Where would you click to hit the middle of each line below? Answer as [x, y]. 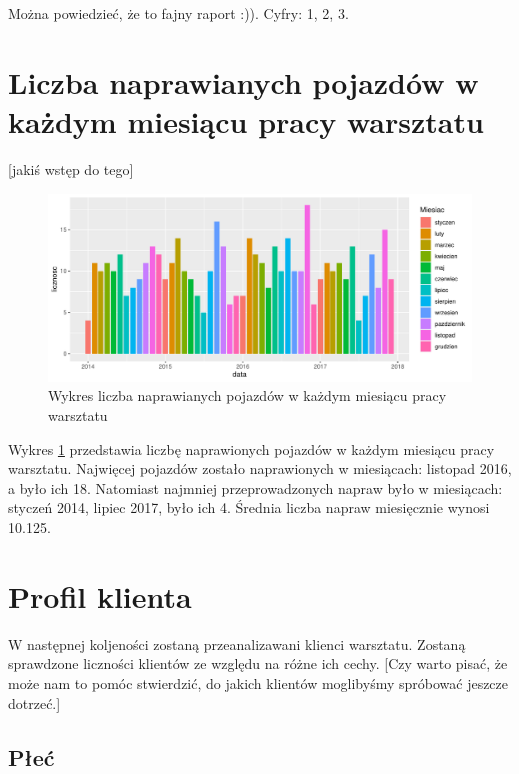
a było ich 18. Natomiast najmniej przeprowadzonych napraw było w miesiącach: [255, 487]
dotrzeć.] [34, 702]
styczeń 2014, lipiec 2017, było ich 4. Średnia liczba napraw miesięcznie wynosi [249, 507]
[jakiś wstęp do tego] [71, 168]
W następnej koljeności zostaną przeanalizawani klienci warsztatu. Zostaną [237, 643]
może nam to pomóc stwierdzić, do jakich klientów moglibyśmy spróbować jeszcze [258, 682]
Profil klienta [100, 595]
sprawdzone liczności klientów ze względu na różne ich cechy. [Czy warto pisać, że [258, 663]
